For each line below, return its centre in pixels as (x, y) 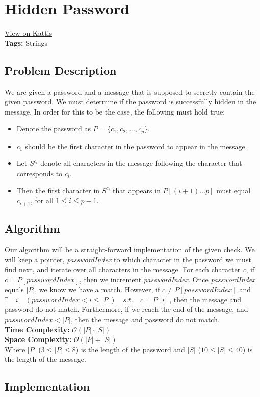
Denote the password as (54, 129)
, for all (42, 200)
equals (14, 289)
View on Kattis (29, 33)
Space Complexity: (38, 339)
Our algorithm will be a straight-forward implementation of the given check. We (130, 249)
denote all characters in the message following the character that (141, 163)
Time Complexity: (37, 329)
